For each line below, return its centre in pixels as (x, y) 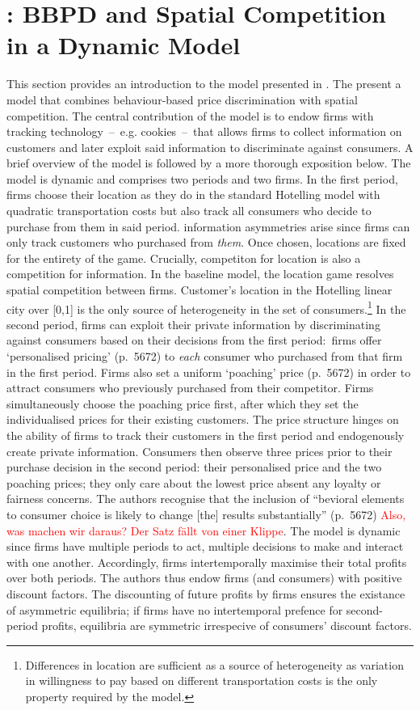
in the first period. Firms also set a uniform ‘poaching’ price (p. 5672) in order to (209, 372)
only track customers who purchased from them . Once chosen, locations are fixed (206, 242)
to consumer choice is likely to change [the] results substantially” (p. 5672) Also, (206, 514)
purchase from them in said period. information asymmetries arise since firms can (208, 226)
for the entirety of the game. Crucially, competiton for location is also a (184, 258)
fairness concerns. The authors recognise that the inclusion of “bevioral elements (206, 499)
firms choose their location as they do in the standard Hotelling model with (193, 194)
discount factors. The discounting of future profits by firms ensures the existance (206, 593)
